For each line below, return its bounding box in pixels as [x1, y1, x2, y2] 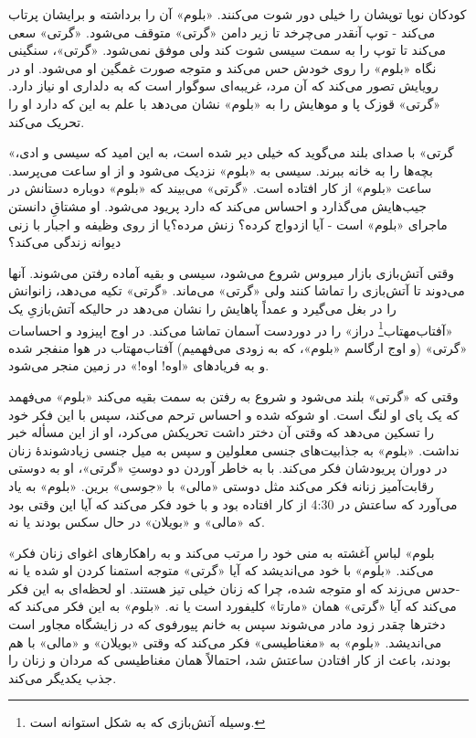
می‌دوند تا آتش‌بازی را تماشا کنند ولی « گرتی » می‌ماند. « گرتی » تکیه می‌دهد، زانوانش [8, 281, 465, 300]
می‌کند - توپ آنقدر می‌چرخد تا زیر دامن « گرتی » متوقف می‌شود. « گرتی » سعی [8, 22, 436, 41]
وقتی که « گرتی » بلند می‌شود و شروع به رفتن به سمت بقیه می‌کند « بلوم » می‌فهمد [8, 386, 459, 405]
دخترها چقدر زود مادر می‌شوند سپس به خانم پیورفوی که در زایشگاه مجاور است [8, 615, 446, 634]
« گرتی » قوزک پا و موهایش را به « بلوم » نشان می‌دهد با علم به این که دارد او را [8, 93, 441, 112]
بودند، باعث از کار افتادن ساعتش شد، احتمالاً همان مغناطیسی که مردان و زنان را [8, 650, 451, 669]
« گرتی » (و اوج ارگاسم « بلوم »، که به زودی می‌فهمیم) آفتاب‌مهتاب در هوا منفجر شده [8, 337, 468, 357]
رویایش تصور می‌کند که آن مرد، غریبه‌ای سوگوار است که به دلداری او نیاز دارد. [8, 76, 439, 95]
